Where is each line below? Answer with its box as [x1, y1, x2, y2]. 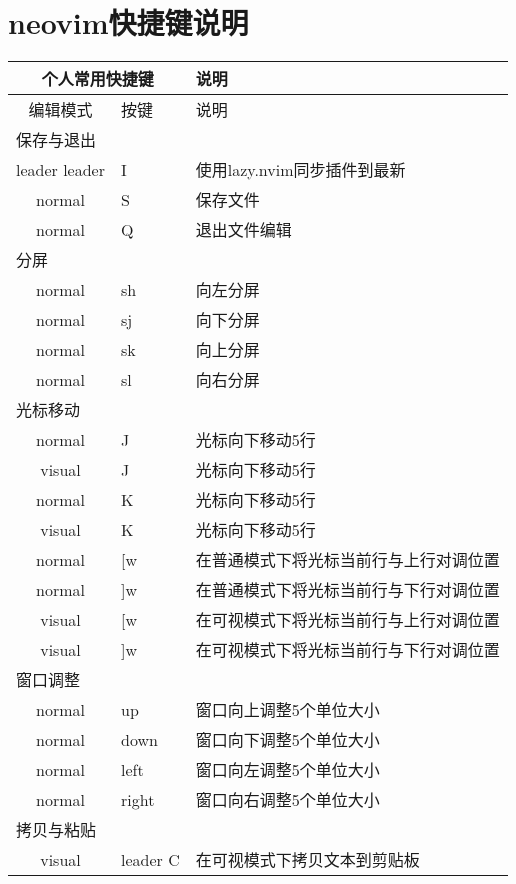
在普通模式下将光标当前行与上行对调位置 [195, 548, 500, 572]
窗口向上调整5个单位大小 [195, 698, 380, 722]
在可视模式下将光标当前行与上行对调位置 [195, 608, 500, 632]
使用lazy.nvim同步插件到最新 [195, 158, 406, 182]
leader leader [16, 157, 105, 181]
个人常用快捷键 [41, 67, 154, 91]
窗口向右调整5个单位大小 [195, 788, 380, 812]
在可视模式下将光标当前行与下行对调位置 [195, 638, 500, 662]
